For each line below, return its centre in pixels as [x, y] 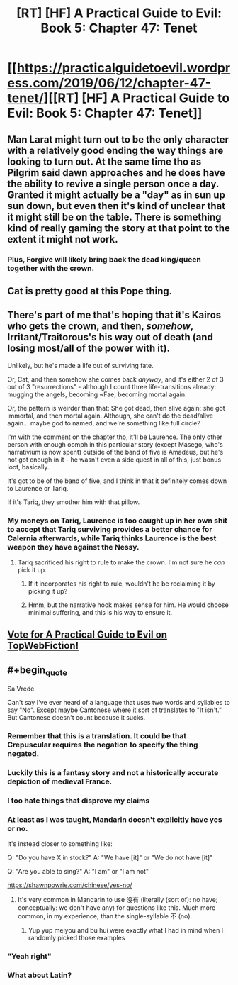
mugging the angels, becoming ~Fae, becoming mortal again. [97, 394]
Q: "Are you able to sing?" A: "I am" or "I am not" [78, 872]
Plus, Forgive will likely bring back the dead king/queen [104, 259]
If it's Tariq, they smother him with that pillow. [74, 502]
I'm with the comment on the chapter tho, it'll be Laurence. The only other [115, 437]
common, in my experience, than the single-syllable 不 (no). [105, 916]
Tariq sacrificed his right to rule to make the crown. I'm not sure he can [121, 562]
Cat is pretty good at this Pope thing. [90, 291]
